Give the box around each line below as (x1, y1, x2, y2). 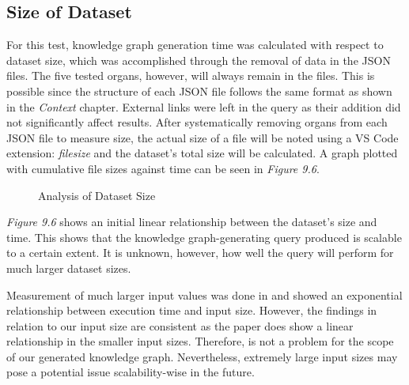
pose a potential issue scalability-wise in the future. (6, 364, 255, 380)
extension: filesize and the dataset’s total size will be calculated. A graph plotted (6, 145, 398, 161)
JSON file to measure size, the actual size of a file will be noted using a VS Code (6, 129, 399, 145)
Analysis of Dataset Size (38, 187, 156, 203)
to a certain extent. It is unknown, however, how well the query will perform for (6, 244, 394, 261)
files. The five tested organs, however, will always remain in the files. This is (6, 67, 375, 84)
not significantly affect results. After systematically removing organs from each (6, 114, 388, 130)
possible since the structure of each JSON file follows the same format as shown (6, 82, 392, 99)
